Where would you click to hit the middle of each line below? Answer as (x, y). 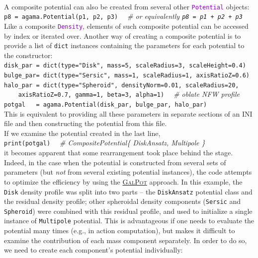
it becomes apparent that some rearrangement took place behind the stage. (119, 153)
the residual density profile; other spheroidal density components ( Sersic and (122, 201)
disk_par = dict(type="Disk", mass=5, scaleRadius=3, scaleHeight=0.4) (125, 66)
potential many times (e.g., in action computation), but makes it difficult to (120, 230)
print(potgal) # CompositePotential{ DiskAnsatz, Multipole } (105, 143)
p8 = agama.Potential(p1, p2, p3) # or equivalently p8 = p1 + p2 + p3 (123, 16)
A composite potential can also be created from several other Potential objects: (127, 6)
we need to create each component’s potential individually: (93, 250)
